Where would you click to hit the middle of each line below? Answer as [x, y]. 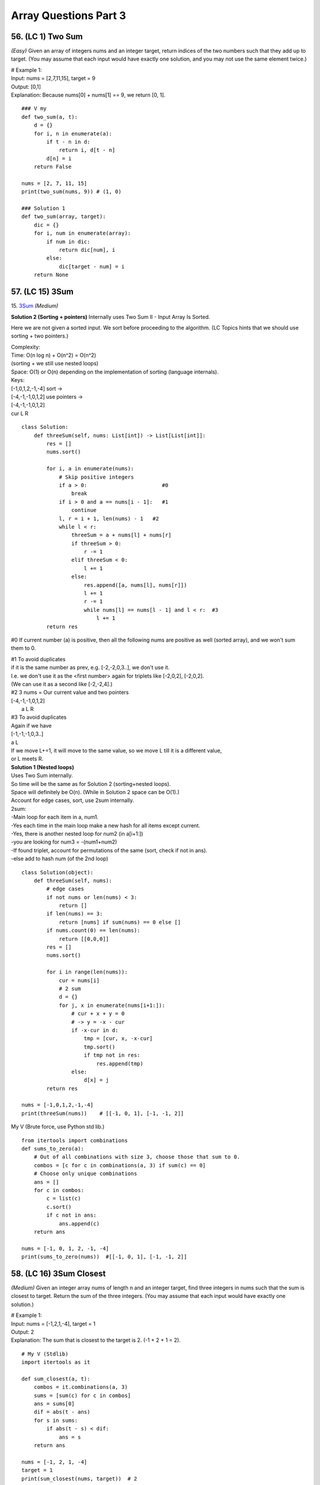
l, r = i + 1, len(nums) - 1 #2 [109, 519]
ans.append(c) [79, 1223]
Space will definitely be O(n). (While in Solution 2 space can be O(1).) [95, 792]
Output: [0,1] [26, 87]
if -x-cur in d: [95, 1030]
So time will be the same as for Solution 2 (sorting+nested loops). [91, 783]
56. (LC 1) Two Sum [47, 37]
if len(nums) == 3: [75, 914]
